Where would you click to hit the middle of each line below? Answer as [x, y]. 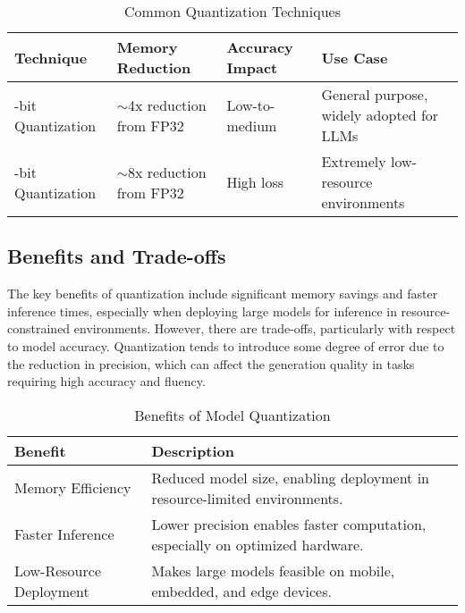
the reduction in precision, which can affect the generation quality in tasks [211, 363]
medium [252, 125]
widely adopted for [380, 115]
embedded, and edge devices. [241, 591]
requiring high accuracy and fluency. [106, 381]
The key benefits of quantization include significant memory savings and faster [223, 294]
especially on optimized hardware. [258, 544]
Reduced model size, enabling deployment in [290, 477]
